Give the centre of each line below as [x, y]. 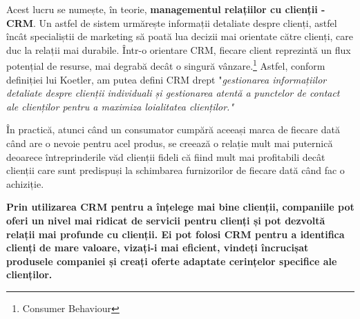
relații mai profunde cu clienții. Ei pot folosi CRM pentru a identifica [176, 234]
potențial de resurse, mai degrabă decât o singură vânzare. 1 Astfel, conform [166, 65]
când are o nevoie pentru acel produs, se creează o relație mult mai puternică [170, 143]
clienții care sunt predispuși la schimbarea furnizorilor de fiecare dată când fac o [176, 170]
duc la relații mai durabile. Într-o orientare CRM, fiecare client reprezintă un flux [179, 49]
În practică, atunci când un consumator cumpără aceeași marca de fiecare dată [173, 129]
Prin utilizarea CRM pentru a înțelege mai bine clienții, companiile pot [180, 207]
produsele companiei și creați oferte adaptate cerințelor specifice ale [172, 261]
